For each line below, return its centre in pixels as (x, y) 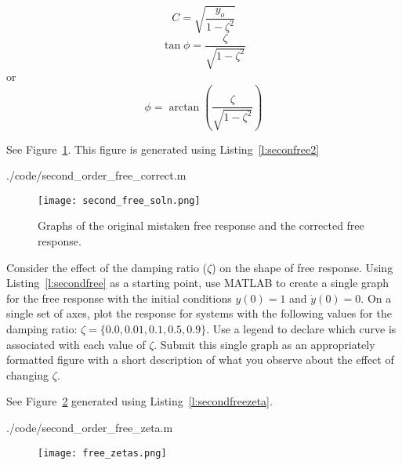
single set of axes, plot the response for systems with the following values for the (199, 313)
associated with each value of (76, 344)
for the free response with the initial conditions (119, 298)
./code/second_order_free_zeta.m (90, 427)
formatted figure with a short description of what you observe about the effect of (200, 360)
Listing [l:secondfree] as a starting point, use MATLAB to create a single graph (198, 283)
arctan (184, 107)
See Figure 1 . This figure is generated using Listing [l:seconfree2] (163, 149)
